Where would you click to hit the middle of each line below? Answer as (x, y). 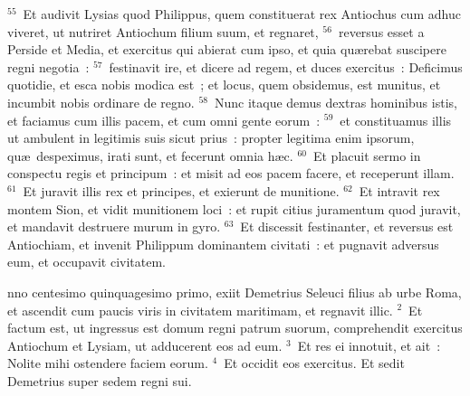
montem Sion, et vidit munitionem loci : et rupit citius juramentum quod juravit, (234, 208)
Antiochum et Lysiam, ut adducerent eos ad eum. (145, 345)
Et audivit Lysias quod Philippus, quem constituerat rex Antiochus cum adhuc (242, 14)
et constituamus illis (396, 120)
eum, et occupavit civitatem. (86, 262)
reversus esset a (381, 31)
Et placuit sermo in (367, 155)
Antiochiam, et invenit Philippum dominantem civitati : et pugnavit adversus (223, 244)
